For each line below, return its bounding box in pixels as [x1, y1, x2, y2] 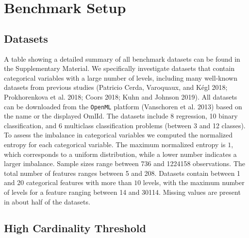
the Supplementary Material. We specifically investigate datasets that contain [4, 63, 235, 73]
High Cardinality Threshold [4, 220, 146, 235]
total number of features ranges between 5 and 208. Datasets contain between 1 [4, 168, 241, 178]
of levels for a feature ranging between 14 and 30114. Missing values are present [4, 187, 241, 197]
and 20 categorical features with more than [4, 177, 132, 187]
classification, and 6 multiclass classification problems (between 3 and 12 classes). [4, 120, 246, 130]
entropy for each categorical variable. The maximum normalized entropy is [4, 139, 226, 149]
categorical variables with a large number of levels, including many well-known [4, 72, 237, 83]
